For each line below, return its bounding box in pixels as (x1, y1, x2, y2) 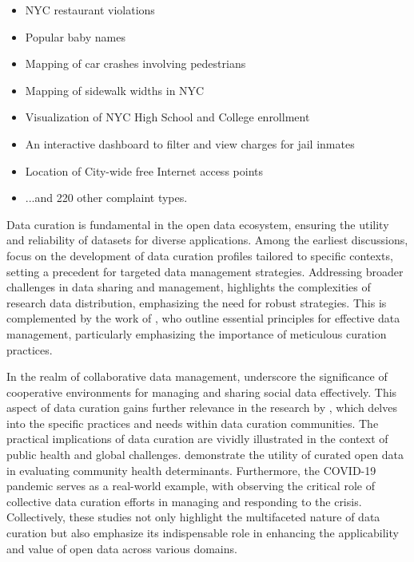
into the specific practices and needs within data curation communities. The (6, 414, 379, 431)
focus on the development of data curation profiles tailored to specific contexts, (6, 247, 393, 263)
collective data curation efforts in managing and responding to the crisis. (6, 493, 362, 509)
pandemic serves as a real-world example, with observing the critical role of (6, 477, 375, 494)
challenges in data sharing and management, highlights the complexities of (6, 279, 371, 295)
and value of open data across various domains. (6, 540, 237, 556)
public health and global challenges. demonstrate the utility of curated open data (6, 446, 404, 463)
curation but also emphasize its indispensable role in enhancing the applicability (6, 524, 399, 541)
